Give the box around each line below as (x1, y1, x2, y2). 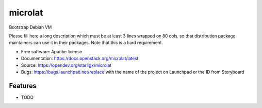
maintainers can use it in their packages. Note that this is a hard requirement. (9, 40, 163, 46)
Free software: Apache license (21, 48, 82, 54)
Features (9, 81, 36, 90)
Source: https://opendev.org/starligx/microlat (21, 62, 112, 68)
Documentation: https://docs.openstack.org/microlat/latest (21, 56, 139, 62)
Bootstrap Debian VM (9, 24, 52, 30)
